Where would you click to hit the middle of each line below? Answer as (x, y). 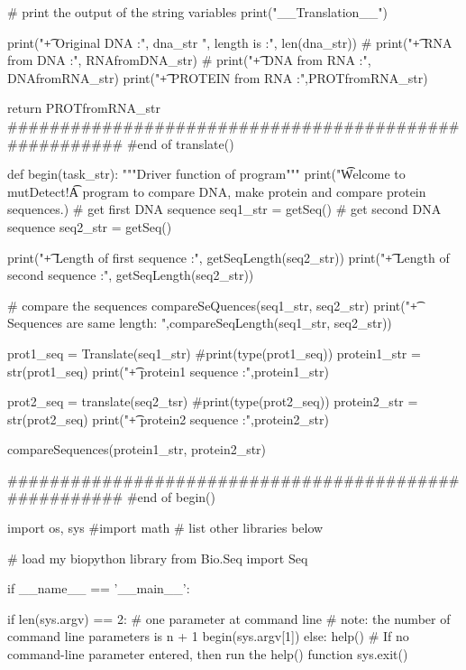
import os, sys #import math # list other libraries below (165, 528)
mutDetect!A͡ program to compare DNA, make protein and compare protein (217, 191)
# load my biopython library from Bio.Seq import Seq (158, 558)
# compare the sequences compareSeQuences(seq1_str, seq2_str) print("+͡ (212, 305)
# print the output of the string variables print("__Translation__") (198, 12)
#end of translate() (180, 143)
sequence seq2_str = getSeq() (90, 226)
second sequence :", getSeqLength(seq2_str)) (131, 275)
